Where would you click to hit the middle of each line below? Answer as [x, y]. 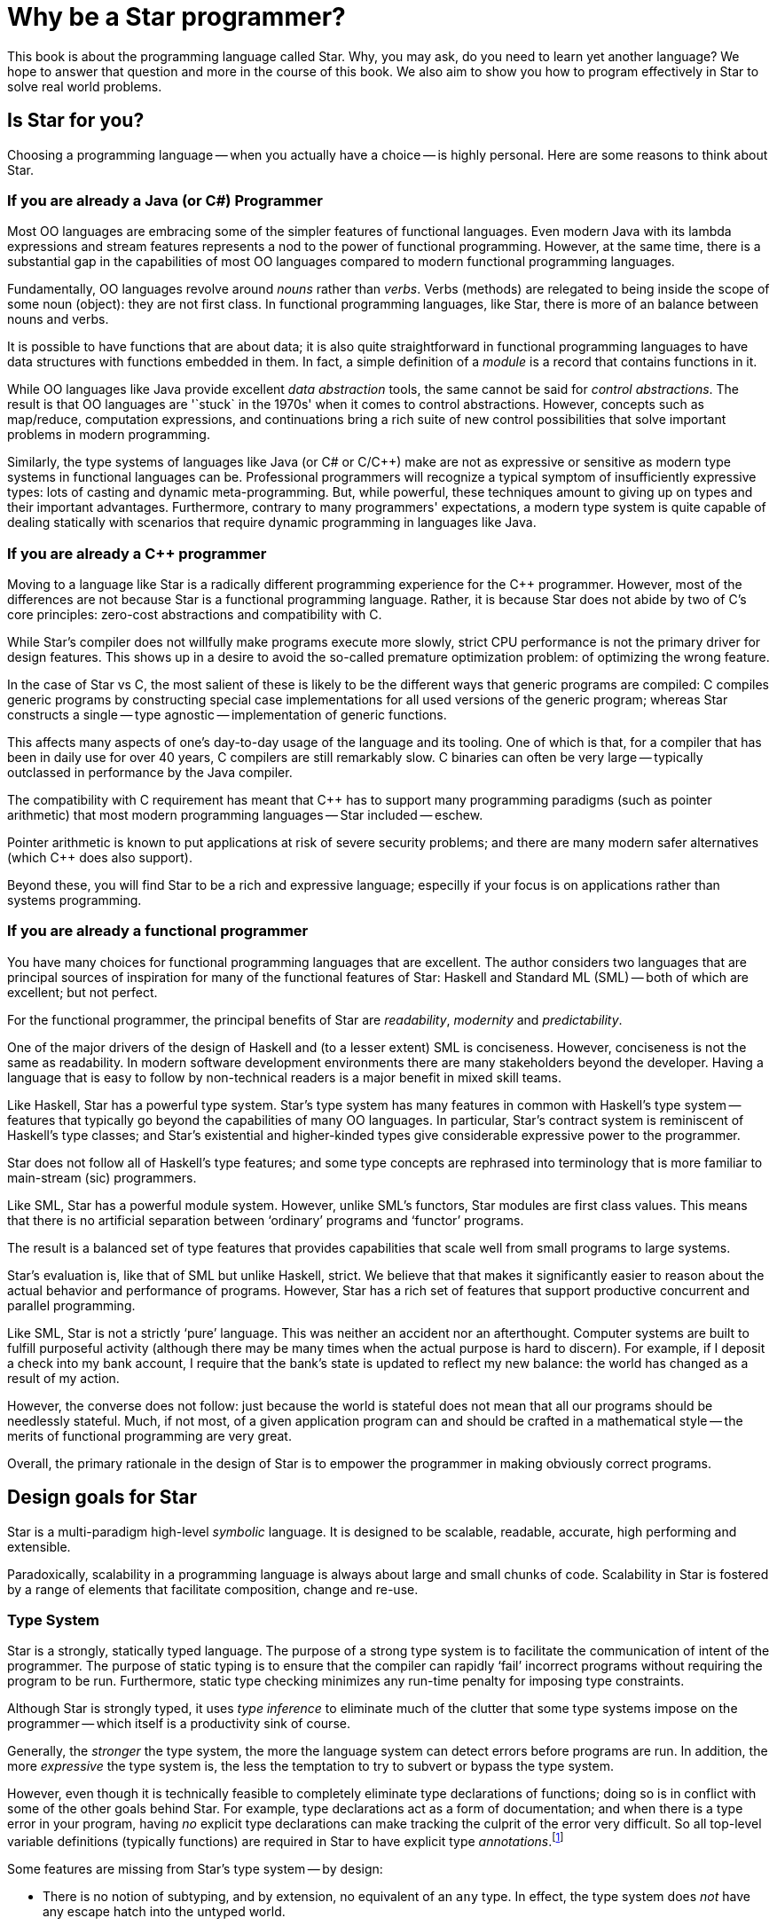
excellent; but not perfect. [82, 992]
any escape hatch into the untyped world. [164, 1912]
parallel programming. [71, 1305]
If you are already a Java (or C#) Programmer [165, 200]
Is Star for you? [76, 121]
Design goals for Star [102, 1498]
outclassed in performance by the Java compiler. [150, 773]
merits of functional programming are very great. [149, 1435]
